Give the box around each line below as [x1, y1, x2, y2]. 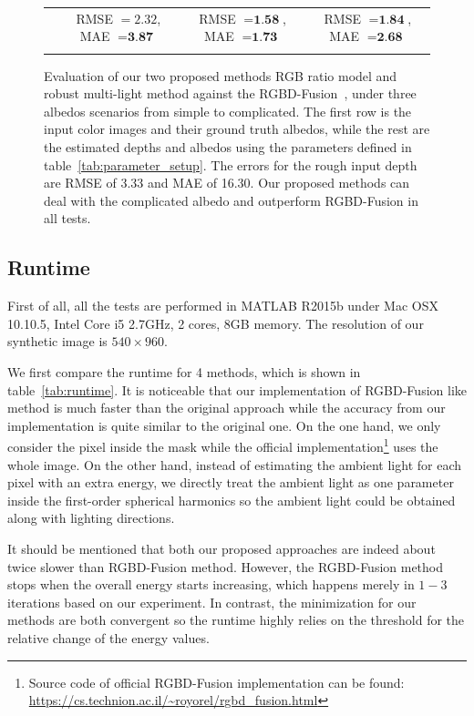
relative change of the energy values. [7, 628, 210, 647]
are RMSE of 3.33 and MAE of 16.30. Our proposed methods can [44, 173, 410, 192]
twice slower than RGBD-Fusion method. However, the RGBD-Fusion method [7, 557, 444, 576]
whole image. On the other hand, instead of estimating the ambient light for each [7, 455, 462, 474]
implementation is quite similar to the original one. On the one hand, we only [7, 415, 441, 435]
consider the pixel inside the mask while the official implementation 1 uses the [7, 435, 438, 456]
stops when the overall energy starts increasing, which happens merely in [7, 575, 415, 594]
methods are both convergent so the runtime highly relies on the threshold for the [7, 610, 465, 629]
